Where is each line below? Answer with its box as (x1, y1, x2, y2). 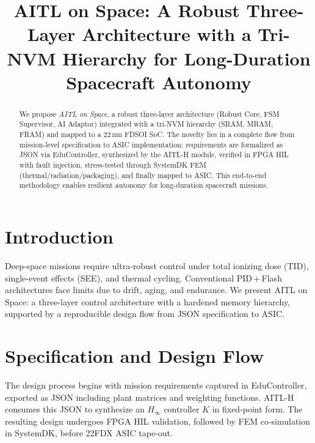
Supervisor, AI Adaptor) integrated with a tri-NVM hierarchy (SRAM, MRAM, (19, 119, 273, 129)
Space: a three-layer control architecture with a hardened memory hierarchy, (5, 295, 291, 308)
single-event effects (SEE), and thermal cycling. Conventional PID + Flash (5, 271, 282, 284)
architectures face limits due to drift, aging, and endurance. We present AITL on (5, 283, 308, 296)
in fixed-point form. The (212, 403, 303, 415)
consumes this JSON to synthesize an (5, 403, 145, 415)
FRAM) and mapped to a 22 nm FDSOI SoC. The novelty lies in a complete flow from (19, 129, 295, 140)
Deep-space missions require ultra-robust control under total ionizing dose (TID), (5, 259, 309, 272)
